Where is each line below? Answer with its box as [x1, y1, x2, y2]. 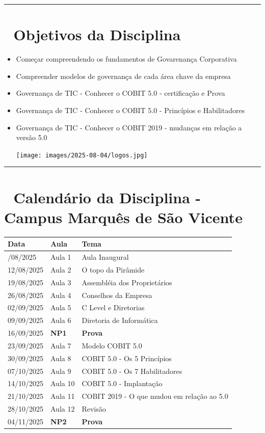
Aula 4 [50, 289, 71, 300]
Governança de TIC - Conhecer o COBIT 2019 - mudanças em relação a [16, 122, 242, 132]
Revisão [82, 403, 106, 414]
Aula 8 [50, 353, 71, 363]
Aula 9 [50, 365, 71, 376]
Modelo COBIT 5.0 [82, 340, 142, 350]
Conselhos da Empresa [82, 289, 152, 300]
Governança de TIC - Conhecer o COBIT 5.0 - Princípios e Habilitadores [16, 104, 245, 115]
